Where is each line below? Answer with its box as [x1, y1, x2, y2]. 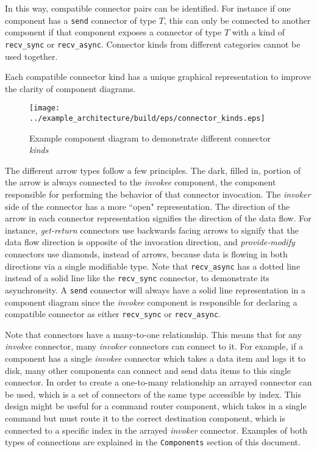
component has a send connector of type [5, 13, 157, 26]
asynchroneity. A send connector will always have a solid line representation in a [5, 283, 306, 296]
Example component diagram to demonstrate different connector [29, 131, 271, 144]
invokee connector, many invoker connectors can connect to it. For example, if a [5, 340, 304, 353]
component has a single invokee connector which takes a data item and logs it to [5, 351, 306, 364]
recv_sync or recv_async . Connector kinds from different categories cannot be [5, 37, 301, 50]
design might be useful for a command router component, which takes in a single [5, 400, 307, 412]
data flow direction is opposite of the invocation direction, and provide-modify [5, 235, 295, 248]
